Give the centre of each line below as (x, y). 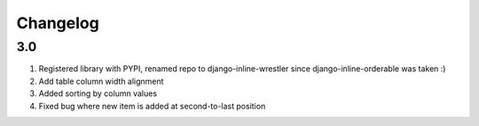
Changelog (58, 23)
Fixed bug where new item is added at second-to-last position (152, 106)
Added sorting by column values (98, 93)
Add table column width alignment (101, 81)
